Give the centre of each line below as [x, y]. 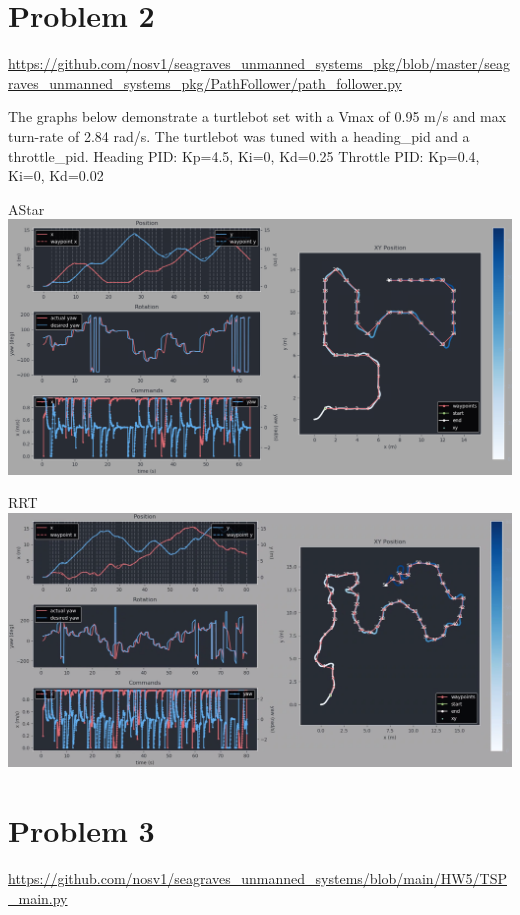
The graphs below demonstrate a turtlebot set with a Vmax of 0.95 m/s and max [257, 116]
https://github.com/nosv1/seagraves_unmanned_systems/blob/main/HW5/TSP [257, 878]
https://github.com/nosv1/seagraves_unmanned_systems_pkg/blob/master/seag [259, 63]
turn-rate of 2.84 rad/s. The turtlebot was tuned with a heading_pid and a [239, 135]
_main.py [38, 897]
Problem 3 [81, 830]
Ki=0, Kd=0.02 [56, 175]
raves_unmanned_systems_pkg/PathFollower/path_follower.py [205, 82]
